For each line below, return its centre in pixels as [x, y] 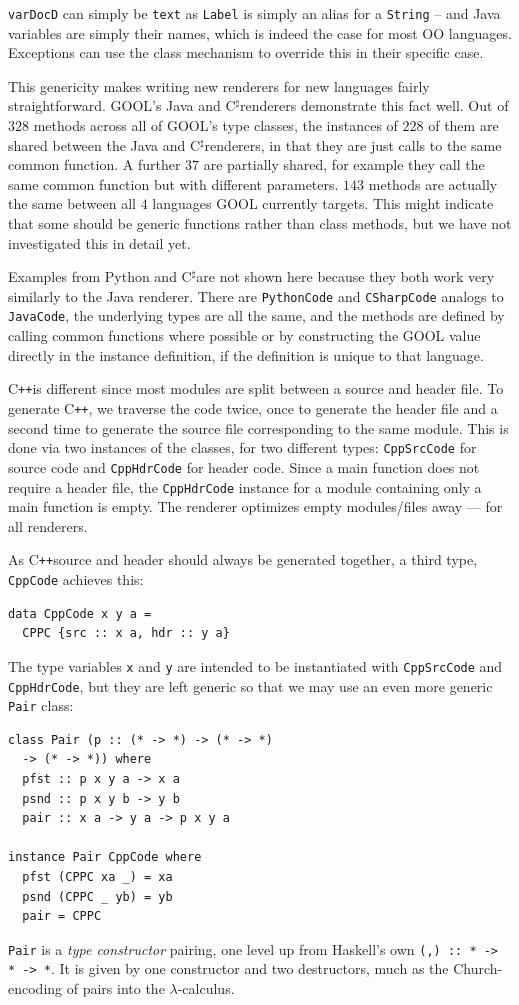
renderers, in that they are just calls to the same [353, 144]
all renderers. [48, 525]
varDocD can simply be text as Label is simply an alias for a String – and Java [254, 13]
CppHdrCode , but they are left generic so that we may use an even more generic [250, 685]
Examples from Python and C [100, 276]
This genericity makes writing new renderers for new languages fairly [219, 85]
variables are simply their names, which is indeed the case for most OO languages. [260, 32]
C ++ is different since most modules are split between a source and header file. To [256, 388]
